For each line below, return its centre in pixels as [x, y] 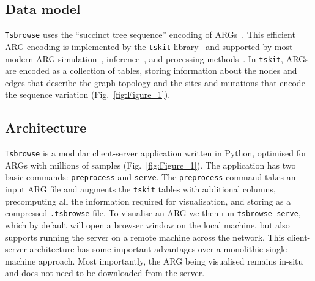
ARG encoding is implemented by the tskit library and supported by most [149, 46]
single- [278, 249]
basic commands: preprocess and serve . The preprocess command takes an [150, 177]
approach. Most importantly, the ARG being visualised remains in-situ [171, 261]
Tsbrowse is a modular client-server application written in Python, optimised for [156, 153]
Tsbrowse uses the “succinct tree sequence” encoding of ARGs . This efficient [150, 35]
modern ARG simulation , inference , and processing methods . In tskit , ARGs [157, 58]
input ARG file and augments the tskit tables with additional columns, [140, 189]
